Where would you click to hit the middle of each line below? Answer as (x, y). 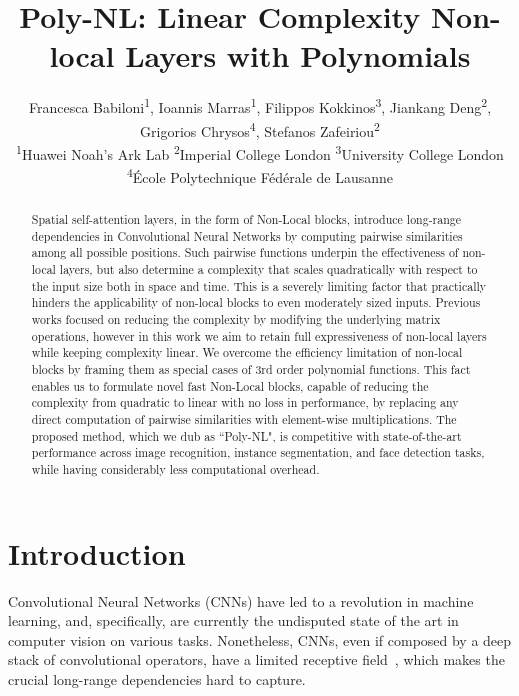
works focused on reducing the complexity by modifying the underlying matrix (236, 319)
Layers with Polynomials (298, 55)
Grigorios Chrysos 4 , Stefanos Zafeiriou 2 (260, 129)
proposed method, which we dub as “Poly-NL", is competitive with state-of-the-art (246, 435)
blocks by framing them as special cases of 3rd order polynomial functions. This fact (251, 369)
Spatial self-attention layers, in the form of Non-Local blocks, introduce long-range (246, 219)
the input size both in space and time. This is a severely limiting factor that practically (259, 285)
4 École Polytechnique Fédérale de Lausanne (260, 175)
